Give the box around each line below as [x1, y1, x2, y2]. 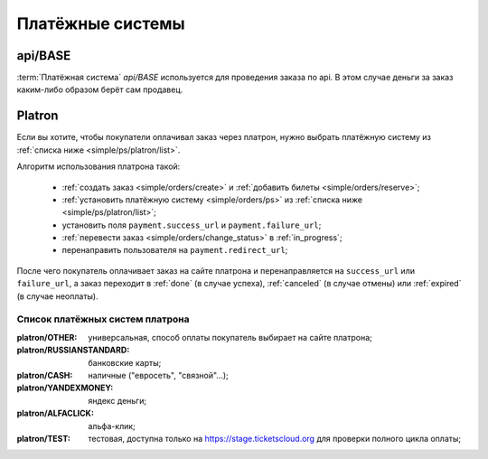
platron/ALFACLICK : [16, 407, 95, 419]
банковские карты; [88, 357, 162, 368]
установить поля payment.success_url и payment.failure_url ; [61, 220, 322, 230]
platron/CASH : [16, 370, 73, 380]
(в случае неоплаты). [16, 290, 99, 302]
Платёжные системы [16, 14, 185, 33]
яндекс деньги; [88, 395, 147, 406]
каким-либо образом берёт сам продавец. [16, 84, 183, 95]
